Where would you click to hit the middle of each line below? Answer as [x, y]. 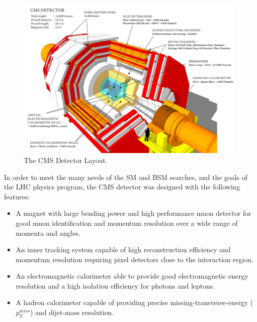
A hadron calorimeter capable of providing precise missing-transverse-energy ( [134, 302]
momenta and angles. [48, 233]
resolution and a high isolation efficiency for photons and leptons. [115, 285]
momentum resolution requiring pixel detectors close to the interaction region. [134, 259]
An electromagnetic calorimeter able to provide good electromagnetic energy [132, 276]
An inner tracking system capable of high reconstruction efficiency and [123, 249]
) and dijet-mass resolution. [72, 312]
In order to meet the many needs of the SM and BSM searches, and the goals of [126, 177]
